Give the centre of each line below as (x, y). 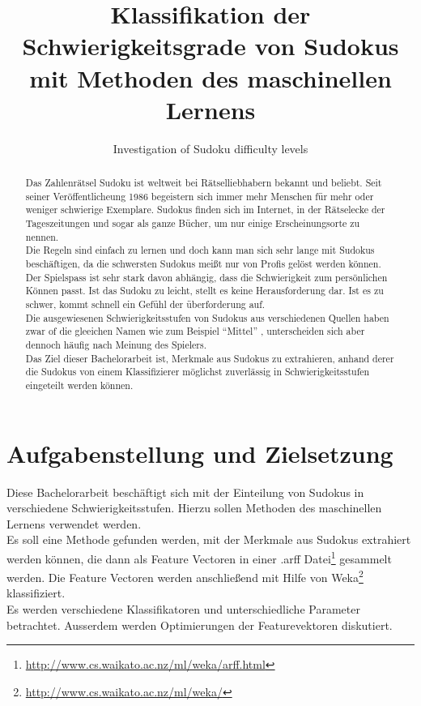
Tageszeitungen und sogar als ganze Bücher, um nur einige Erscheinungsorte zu (193, 223)
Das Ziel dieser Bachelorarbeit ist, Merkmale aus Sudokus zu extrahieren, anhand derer (210, 358)
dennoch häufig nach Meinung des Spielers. (116, 344)
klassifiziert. (36, 593)
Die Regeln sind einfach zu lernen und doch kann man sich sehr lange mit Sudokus (200, 250)
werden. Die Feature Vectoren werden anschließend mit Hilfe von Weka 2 (185, 576)
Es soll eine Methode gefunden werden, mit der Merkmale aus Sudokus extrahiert (209, 539)
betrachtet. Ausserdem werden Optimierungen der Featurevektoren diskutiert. (200, 625)
